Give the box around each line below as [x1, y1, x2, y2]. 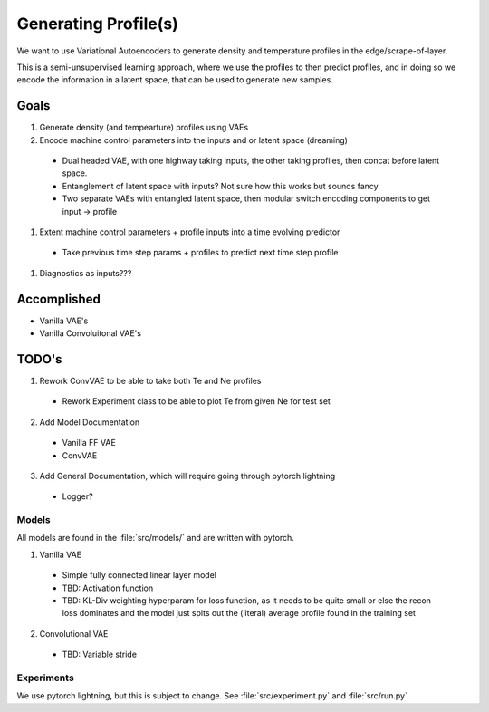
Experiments [16, 671, 74, 684]
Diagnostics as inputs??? [39, 267, 132, 278]
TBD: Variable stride [62, 649, 138, 660]
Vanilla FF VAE [62, 438, 117, 448]
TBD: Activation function [62, 582, 154, 593]
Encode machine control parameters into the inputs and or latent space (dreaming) [39, 134, 349, 145]
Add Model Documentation [39, 417, 140, 428]
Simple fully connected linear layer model [62, 570, 217, 581]
